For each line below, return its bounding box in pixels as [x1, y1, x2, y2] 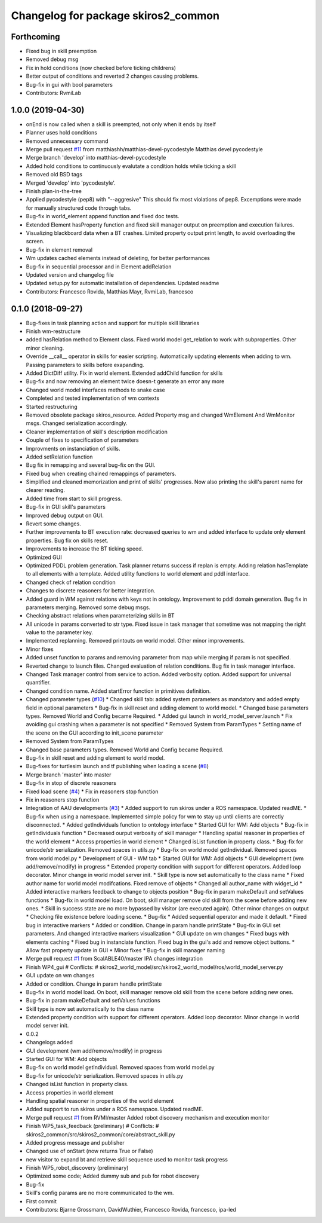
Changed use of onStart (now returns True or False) [26, 1148, 153, 1155]
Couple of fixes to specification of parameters [26, 436, 140, 444]
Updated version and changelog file [26, 271, 114, 278]
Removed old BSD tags [26, 171, 83, 178]
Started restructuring [26, 403, 78, 410]
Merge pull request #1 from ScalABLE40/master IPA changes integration [26, 955, 203, 962]
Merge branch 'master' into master [26, 771, 112, 778]
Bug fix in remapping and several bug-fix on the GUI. [26, 461, 156, 469]
